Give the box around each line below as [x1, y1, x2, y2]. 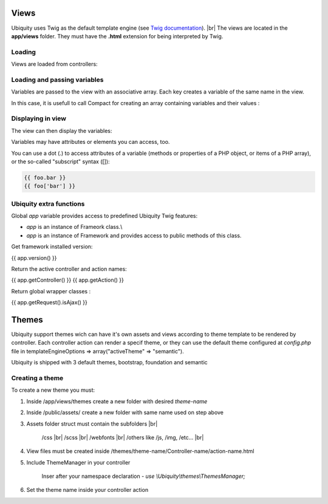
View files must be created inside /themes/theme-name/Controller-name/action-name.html [26, 448, 255, 455]
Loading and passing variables [11, 75, 104, 84]
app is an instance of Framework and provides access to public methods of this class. [26, 231, 242, 239]
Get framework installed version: [11, 243, 93, 250]
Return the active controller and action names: [11, 265, 127, 273]
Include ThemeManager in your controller [26, 458, 131, 466]
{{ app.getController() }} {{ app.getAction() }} [11, 276, 125, 284]
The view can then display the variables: [11, 127, 112, 134]
